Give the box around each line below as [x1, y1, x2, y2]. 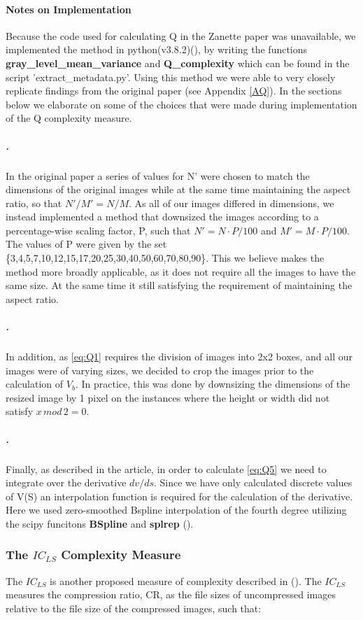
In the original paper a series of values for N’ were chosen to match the [6, 168, 310, 183]
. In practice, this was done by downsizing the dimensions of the [75, 376, 350, 391]
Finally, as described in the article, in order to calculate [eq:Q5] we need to [6, 461, 327, 476]
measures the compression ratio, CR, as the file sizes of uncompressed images [6, 587, 336, 602]
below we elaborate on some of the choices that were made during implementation [6, 97, 357, 111]
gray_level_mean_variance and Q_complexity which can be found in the [6, 55, 350, 70]
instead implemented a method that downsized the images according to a [6, 209, 319, 224]
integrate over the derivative [6, 475, 127, 490]
